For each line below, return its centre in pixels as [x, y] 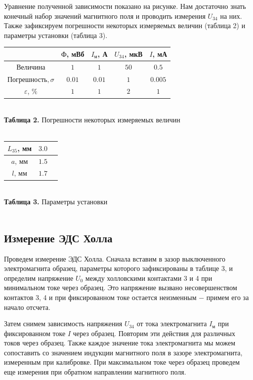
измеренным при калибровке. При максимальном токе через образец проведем [122, 362]
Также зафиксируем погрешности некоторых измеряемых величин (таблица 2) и [125, 25]
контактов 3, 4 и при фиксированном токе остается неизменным [100, 297]
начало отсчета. [27, 307]
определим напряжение [39, 278]
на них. [231, 16]
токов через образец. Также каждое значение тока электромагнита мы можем [120, 343]
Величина [31, 67]
